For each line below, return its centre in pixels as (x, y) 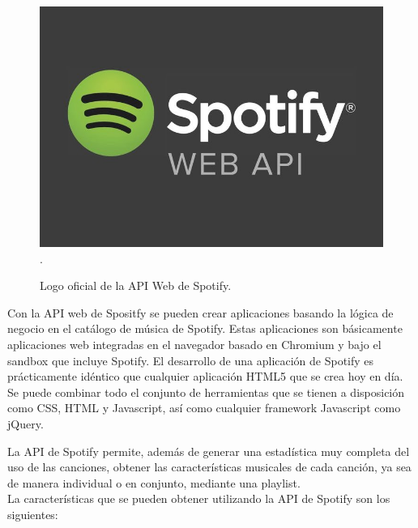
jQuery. (26, 424)
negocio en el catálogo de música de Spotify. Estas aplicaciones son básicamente (205, 328)
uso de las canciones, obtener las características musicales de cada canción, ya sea (209, 467)
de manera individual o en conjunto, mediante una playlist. (154, 482)
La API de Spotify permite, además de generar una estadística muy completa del (209, 451)
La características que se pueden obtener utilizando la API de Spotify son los (199, 498)
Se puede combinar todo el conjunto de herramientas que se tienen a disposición (206, 392)
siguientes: (33, 514)
